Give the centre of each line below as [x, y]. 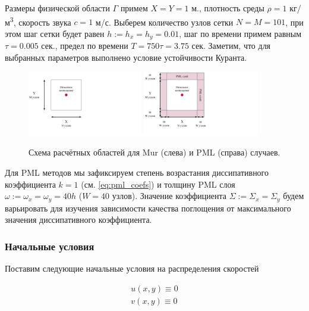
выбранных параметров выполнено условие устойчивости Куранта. [126, 57]
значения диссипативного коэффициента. [78, 220]
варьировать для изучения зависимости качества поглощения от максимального [148, 208]
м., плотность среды [228, 8]
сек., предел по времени [85, 46]
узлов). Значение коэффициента [169, 196]
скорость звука [45, 22]
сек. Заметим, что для [231, 46]
